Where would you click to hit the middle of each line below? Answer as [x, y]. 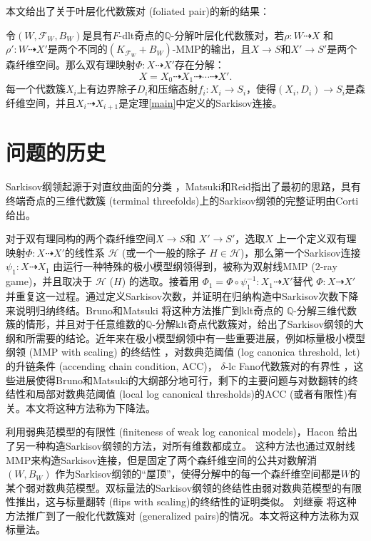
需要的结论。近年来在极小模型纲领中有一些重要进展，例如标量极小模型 [200, 338]
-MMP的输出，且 [212, 49]
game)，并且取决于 [49, 281]
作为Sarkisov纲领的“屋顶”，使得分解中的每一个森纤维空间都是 [198, 474]
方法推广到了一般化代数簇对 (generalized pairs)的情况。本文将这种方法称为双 [183, 515]
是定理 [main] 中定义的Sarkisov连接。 [200, 102]
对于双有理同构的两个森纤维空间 [81, 238]
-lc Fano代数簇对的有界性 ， [289, 365]
